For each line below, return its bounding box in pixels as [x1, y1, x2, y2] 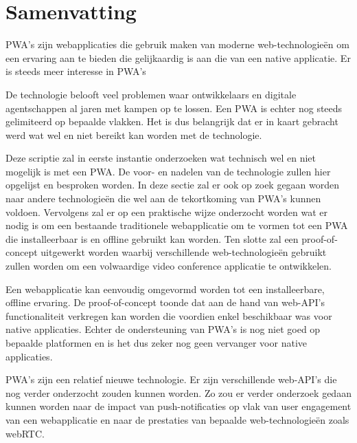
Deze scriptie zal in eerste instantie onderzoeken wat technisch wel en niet [5, 151, 316, 165]
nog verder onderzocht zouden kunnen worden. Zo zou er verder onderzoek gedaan [5, 385, 352, 400]
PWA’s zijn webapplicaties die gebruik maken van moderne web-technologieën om [5, 37, 349, 52]
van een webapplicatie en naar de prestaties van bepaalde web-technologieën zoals [5, 412, 349, 426]
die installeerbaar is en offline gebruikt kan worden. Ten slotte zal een [5, 231, 299, 246]
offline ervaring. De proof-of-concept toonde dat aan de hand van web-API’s [5, 295, 325, 310]
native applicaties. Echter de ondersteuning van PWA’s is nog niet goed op [5, 322, 321, 336]
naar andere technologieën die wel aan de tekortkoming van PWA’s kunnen [5, 191, 321, 206]
